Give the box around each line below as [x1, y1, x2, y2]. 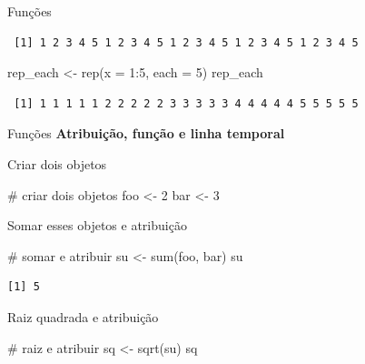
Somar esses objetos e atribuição [7, 216, 187, 235]
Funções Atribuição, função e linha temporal [7, 124, 285, 143]
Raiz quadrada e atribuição [7, 307, 159, 326]
